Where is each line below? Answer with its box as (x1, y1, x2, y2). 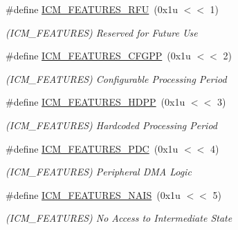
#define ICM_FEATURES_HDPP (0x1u (6, 95, 185, 109)
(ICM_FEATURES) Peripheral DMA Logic (6, 164, 192, 179)
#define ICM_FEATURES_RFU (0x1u (6, 2, 178, 16)
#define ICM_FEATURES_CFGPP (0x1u (6, 48, 191, 63)
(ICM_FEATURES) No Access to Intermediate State (6, 211, 232, 225)
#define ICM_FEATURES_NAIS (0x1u (6, 187, 181, 202)
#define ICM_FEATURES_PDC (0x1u (6, 141, 178, 155)
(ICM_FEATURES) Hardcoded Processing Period (6, 117, 218, 132)
